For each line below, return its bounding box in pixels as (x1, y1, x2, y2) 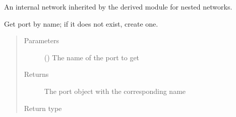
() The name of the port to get (44, 52, 140, 62)
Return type (24, 102, 62, 113)
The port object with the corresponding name (44, 85, 186, 96)
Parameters (24, 35, 59, 46)
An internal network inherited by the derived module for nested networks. (4, 2, 232, 12)
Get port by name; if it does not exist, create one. (4, 18, 158, 29)
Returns (24, 69, 49, 79)
